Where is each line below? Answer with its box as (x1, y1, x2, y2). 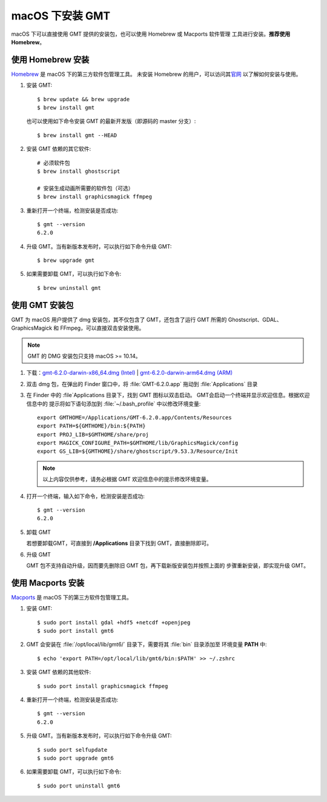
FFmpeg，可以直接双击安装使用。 (60, 324, 145, 332)
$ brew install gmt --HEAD (37, 132, 117, 139)
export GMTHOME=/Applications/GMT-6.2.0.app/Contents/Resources (37, 414, 233, 421)
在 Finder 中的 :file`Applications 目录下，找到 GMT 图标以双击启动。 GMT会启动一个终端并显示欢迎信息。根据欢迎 (26, 392, 310, 399)
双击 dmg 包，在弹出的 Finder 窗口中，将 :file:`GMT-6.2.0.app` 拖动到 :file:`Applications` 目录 (26, 380, 258, 387)
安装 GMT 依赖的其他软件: (26, 669, 91, 676)
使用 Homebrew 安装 (11, 55, 90, 65)
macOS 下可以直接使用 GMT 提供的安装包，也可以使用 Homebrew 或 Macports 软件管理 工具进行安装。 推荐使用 (11, 30, 291, 38)
